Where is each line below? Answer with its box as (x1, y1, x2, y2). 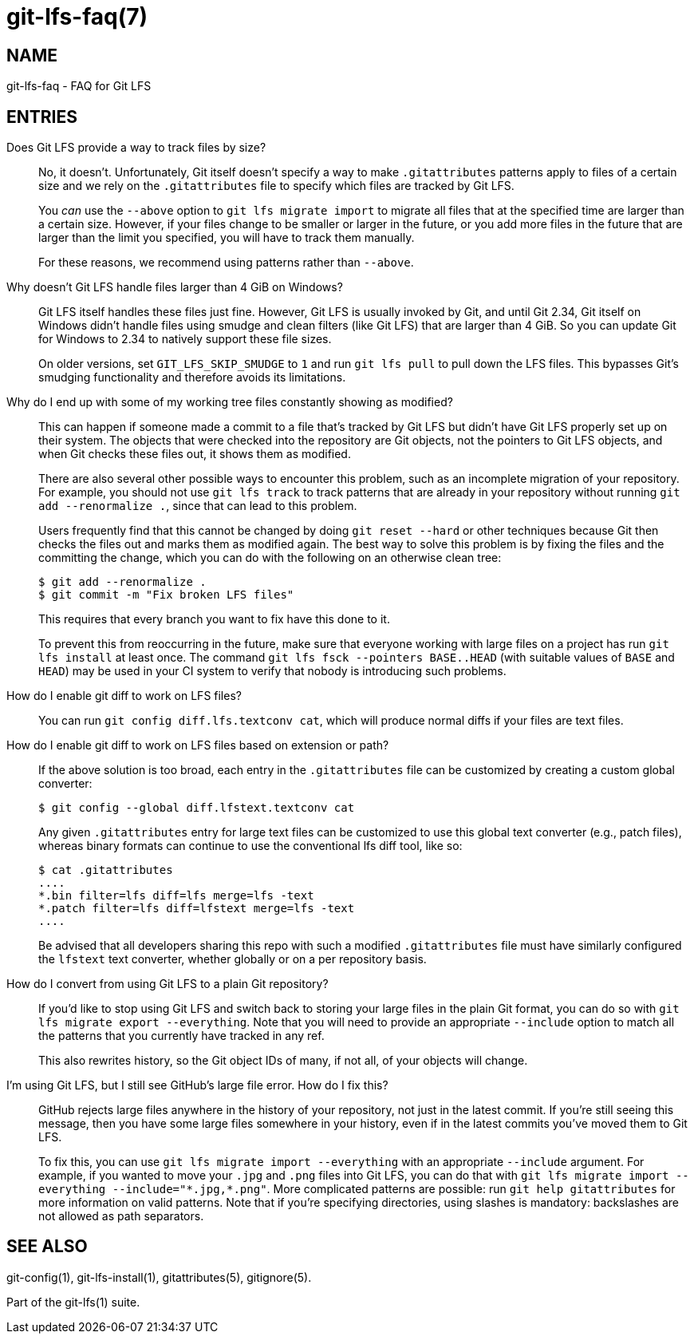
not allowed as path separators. (38, 1209, 204, 1223)
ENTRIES (6, 106, 77, 127)
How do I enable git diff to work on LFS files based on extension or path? (6, 738, 389, 753)
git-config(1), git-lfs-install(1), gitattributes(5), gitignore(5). (6, 1270, 312, 1284)
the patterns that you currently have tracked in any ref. (38, 1029, 325, 1043)
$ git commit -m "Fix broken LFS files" (38, 588, 294, 602)
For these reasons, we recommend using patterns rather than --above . (38, 255, 414, 270)
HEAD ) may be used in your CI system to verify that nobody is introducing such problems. (38, 664, 507, 678)
